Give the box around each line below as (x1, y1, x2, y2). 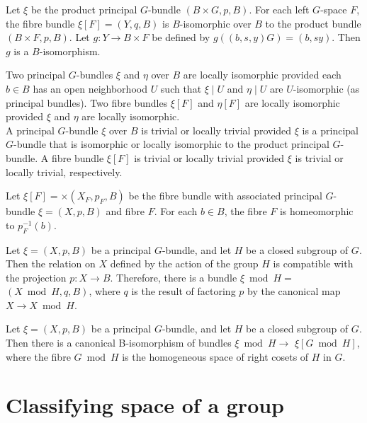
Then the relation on (6, 256, 96, 271)
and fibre (106, 204, 145, 219)
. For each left (249, 2, 310, 16)
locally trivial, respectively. (6, 164, 123, 179)
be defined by (152, 30, 210, 45)
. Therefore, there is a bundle (110, 270, 237, 284)
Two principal (6, 67, 66, 82)
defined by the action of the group (110, 256, 259, 271)
